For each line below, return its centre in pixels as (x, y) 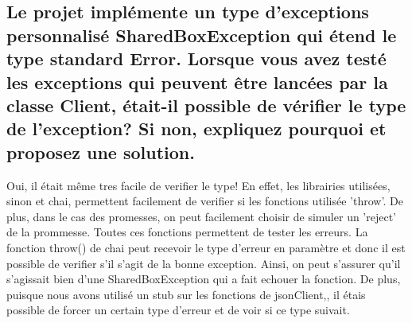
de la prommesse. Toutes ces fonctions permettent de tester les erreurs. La (187, 232)
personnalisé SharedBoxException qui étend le (202, 35)
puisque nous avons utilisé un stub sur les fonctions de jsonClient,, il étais (186, 294)
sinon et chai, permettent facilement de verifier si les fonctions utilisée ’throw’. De (205, 201)
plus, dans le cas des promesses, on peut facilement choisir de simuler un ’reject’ (202, 216)
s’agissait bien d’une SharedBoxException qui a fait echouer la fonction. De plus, (204, 279)
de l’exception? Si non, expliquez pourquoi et (196, 128)
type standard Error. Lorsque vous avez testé (196, 58)
